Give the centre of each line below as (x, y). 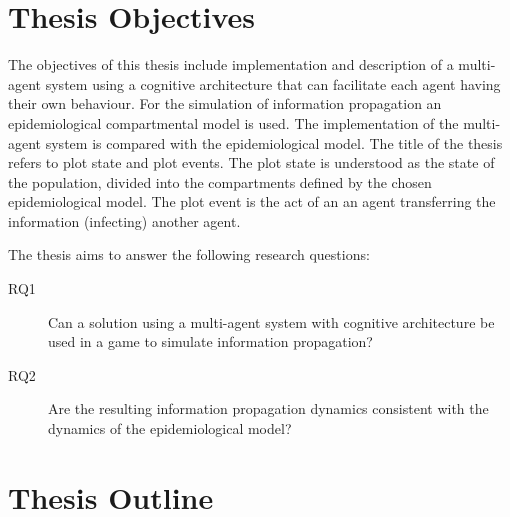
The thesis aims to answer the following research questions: (189, 254)
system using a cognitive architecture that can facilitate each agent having (273, 83)
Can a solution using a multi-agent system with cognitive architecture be (271, 321)
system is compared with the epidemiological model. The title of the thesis (274, 142)
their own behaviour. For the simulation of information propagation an (225, 103)
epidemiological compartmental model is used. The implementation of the (233, 122)
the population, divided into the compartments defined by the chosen (220, 181)
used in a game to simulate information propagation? (210, 341)
